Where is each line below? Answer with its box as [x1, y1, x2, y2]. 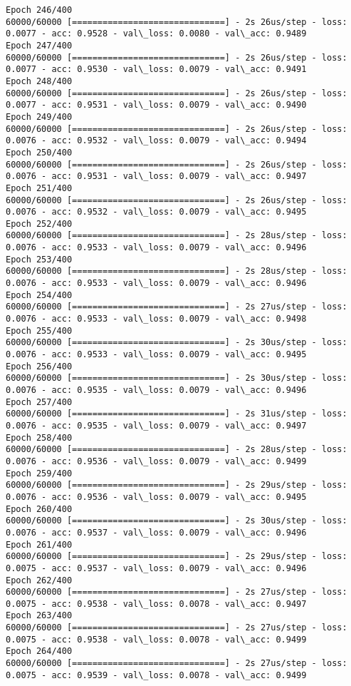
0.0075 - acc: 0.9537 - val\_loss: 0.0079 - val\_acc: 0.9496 [6, 563, 307, 573]
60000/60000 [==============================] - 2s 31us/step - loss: [6, 409, 347, 419]
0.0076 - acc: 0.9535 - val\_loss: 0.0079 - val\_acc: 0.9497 [6, 420, 307, 431]
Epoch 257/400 [6, 396, 73, 407]
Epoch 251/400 [6, 183, 73, 193]
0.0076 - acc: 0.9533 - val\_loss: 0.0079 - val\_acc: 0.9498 [6, 314, 307, 324]
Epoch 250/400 [6, 147, 73, 158]
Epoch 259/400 [6, 468, 73, 478]
